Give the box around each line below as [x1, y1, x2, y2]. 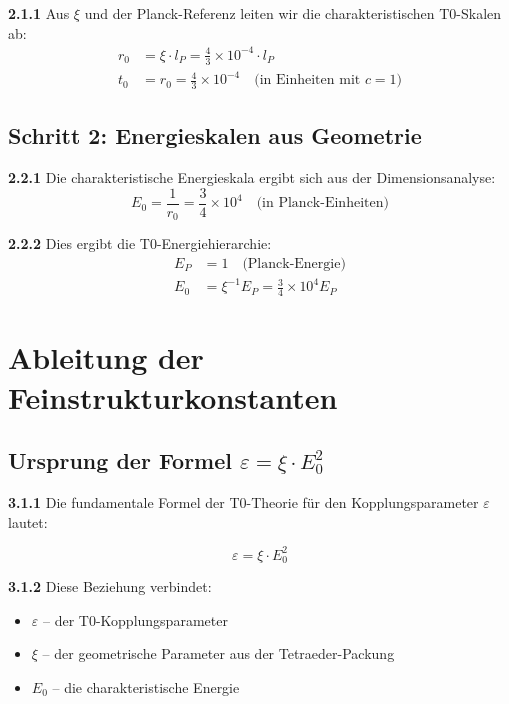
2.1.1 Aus [8, 3, 70, 23]
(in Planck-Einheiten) [256, 196, 389, 211]
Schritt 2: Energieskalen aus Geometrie [8, 120, 422, 151]
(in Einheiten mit [254, 73, 361, 88]
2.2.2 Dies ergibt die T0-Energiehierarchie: [8, 233, 272, 254]
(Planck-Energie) [242, 256, 346, 271]
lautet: [8, 511, 48, 532]
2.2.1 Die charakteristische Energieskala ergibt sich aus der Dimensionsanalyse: [8, 167, 496, 188]
